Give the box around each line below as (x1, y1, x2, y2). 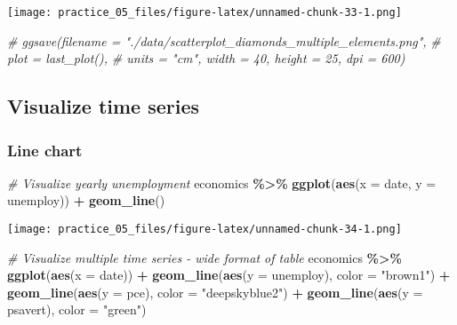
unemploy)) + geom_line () (7, 191, 165, 210)
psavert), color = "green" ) (7, 300, 147, 319)
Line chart (7, 139, 83, 161)
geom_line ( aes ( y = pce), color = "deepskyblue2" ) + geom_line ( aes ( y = (7, 282, 423, 301)
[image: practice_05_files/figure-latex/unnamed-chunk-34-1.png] (7, 223, 402, 236)
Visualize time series (7, 92, 200, 120)
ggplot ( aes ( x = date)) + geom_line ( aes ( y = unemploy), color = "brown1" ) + (7, 266, 451, 284)
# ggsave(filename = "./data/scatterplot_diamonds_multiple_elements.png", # (7, 31, 441, 50)
